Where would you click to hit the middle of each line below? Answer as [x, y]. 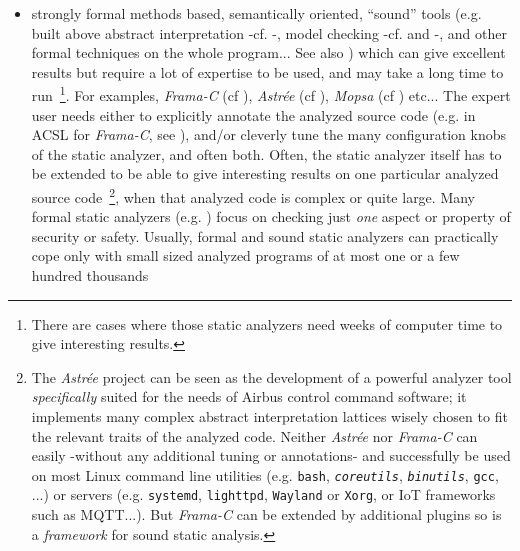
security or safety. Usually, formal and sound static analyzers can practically [265, 235]
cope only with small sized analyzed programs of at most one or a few [245, 255]
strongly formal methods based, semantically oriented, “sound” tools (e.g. [256, 13]
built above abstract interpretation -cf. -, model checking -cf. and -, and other [269, 32]
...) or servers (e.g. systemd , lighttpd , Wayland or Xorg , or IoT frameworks [263, 494]
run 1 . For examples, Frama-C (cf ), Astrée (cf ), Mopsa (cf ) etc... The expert [271, 94]
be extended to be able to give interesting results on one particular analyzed [265, 173]
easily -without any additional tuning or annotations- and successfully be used [271, 455]
